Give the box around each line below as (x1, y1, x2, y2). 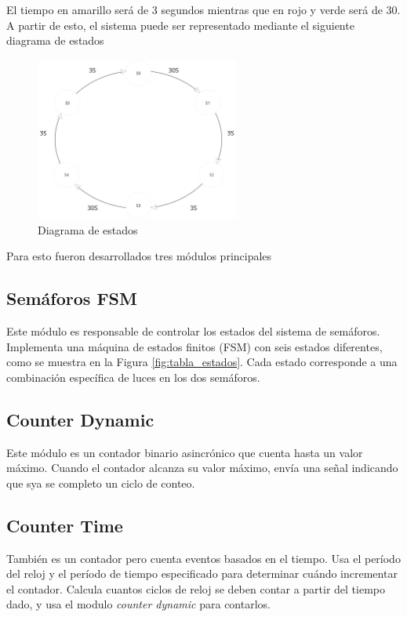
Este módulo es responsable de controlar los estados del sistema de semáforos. (6, 322, 380, 339)
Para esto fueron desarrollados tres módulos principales (6, 248, 272, 264)
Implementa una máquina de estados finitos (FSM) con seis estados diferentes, (6, 338, 383, 354)
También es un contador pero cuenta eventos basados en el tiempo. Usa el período (6, 550, 401, 566)
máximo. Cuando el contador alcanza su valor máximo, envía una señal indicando (6, 459, 398, 476)
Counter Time (6, 513, 123, 537)
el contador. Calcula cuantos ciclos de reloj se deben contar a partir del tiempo (6, 580, 386, 597)
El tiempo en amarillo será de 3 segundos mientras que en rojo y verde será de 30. (6, 2, 401, 17)
